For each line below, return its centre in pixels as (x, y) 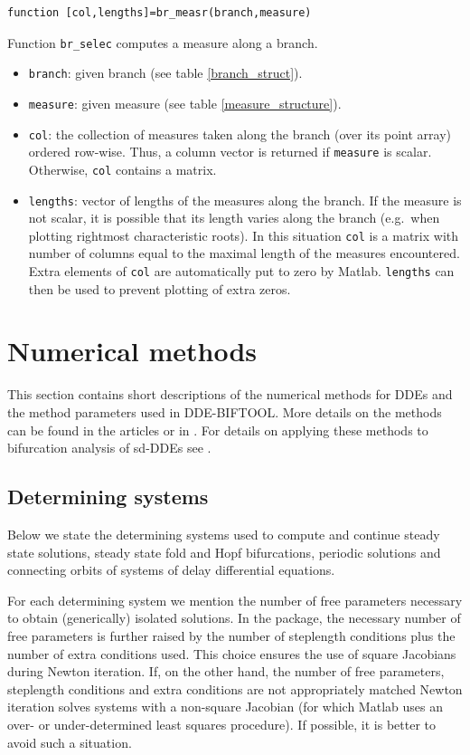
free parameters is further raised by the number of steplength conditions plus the (231, 635)
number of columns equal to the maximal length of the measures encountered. (244, 253)
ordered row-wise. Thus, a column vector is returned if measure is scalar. (230, 152)
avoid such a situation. (70, 742)
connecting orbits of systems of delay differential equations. (171, 570)
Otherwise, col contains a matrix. (122, 169)
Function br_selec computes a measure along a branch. (163, 42)
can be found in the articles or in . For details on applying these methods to (218, 430)
